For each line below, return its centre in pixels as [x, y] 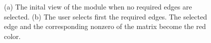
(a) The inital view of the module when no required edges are [98, 6]
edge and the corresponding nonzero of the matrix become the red [105, 26]
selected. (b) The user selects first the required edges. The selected [105, 16]
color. [12, 36]
